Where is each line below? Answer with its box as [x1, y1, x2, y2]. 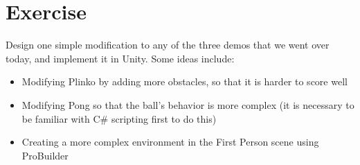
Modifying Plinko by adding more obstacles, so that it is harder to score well [21, 74, 348, 89]
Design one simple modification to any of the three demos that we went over [6, 37, 330, 52]
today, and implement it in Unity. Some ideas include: [6, 51, 235, 65]
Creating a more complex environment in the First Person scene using [21, 134, 319, 149]
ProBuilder [21, 148, 69, 162]
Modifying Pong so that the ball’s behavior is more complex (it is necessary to [21, 97, 354, 112]
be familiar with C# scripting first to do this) [21, 111, 217, 125]
